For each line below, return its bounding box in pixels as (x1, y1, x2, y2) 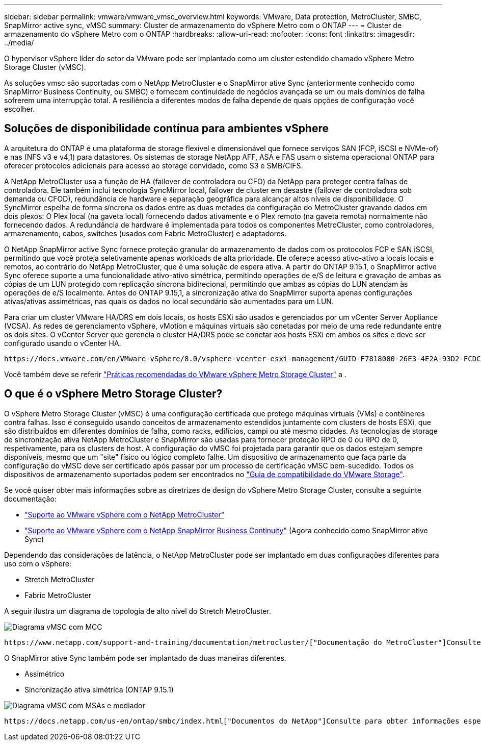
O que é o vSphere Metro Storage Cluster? (4, 387, 223, 401)
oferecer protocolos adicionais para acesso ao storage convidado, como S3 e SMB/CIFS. (4, 161, 303, 170)
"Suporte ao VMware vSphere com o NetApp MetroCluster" (24, 510, 225, 519)
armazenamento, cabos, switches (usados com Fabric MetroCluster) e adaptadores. (4, 229, 287, 238)
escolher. (4, 105, 35, 113)
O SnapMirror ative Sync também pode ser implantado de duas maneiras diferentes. (4, 653, 286, 662)
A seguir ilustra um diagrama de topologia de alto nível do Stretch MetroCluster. (4, 606, 271, 615)
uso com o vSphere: (4, 559, 72, 568)
